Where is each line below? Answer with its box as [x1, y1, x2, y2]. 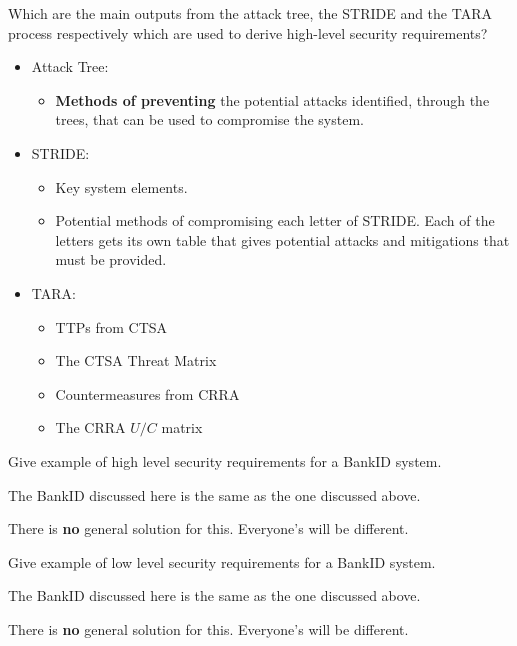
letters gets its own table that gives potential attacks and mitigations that [55, 229, 510, 250]
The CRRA [55, 417, 126, 438]
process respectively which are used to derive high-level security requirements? [8, 22, 488, 43]
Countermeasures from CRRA [55, 383, 240, 404]
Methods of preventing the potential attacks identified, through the [55, 89, 490, 110]
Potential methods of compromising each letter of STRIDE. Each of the [55, 210, 495, 231]
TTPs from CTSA [55, 316, 168, 337]
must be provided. [55, 249, 167, 270]
